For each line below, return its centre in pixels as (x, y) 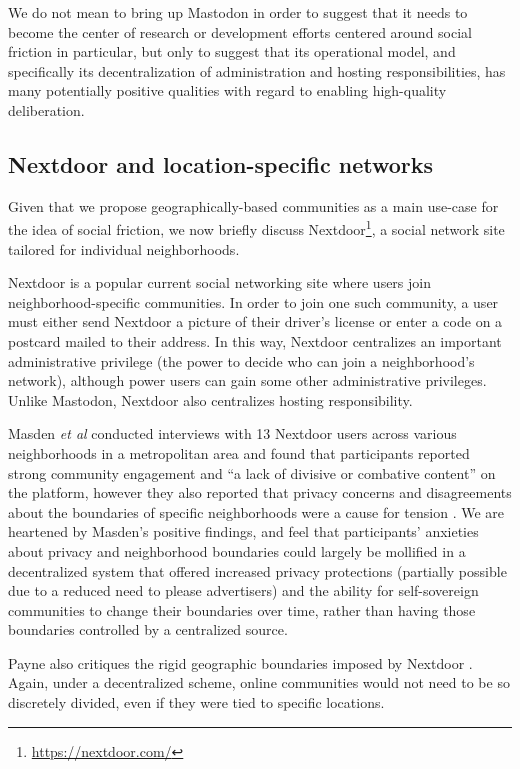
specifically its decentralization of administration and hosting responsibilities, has (257, 70)
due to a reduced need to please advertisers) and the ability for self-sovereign (243, 590)
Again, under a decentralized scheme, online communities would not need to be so (259, 682)
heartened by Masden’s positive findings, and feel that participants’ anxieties (243, 531)
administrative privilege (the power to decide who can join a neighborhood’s (241, 360)
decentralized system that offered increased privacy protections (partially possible (257, 570)
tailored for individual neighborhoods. (124, 248)
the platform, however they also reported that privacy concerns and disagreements (260, 492)
